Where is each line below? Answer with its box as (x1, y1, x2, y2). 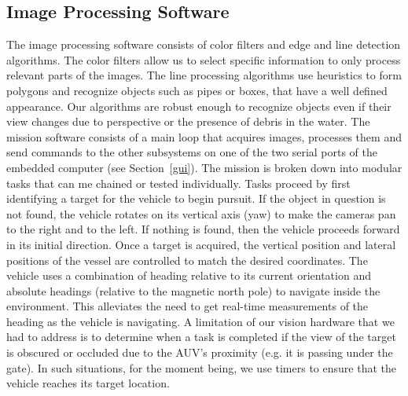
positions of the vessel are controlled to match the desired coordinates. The (6, 251, 368, 268)
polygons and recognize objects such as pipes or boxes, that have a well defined (6, 82, 388, 98)
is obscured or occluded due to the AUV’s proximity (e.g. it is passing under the (6, 344, 393, 361)
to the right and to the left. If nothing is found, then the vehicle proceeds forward (6, 221, 400, 237)
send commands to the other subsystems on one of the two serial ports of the (6, 144, 378, 160)
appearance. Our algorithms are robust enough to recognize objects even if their (6, 97, 391, 114)
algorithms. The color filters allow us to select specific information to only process (6, 51, 401, 68)
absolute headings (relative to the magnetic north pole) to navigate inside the (6, 282, 380, 299)
